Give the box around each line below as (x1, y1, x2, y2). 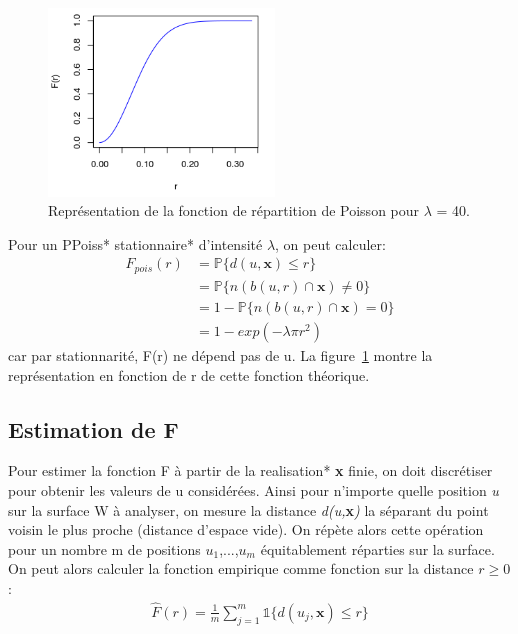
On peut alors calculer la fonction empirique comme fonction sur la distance (8, 558, 474, 579)
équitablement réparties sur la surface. (260, 538, 495, 559)
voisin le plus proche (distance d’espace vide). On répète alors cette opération (8, 519, 484, 540)
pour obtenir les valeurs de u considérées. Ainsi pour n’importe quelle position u (8, 479, 499, 500)
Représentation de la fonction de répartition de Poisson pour (48, 200, 420, 221)
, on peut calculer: (275, 233, 386, 254)
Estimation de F (8, 413, 179, 444)
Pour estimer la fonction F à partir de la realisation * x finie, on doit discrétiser (8, 460, 493, 481)
